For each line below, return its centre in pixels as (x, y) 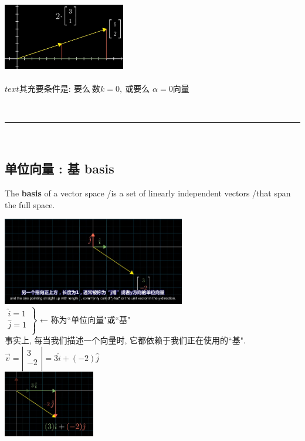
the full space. (30, 204)
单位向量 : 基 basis (60, 168)
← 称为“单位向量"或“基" (85, 319)
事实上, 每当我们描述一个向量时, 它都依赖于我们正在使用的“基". (125, 340)
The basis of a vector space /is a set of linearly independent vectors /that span (148, 193)
